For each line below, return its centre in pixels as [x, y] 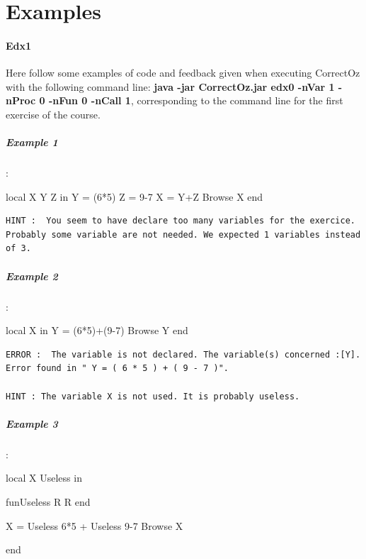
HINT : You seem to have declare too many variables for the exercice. [181, 221]
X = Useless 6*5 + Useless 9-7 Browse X [95, 525]
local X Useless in [44, 478]
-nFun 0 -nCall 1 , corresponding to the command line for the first [196, 100]
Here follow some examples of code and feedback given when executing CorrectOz [183, 73]
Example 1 [32, 142]
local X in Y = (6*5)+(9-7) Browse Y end [97, 330]
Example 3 [32, 423]
